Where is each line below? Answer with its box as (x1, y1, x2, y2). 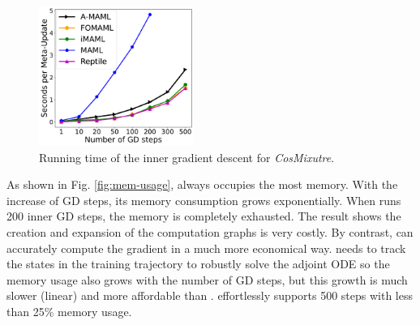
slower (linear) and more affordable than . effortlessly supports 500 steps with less (6, 287, 414, 304)
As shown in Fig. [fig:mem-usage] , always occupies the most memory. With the (6, 176, 398, 193)
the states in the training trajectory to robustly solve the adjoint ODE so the (6, 255, 390, 272)
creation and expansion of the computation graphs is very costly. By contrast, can (6, 223, 414, 240)
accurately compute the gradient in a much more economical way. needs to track (6, 239, 406, 256)
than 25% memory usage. (6, 302, 132, 319)
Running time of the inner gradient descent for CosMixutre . (39, 148, 335, 165)
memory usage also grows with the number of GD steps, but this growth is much (6, 271, 408, 288)
